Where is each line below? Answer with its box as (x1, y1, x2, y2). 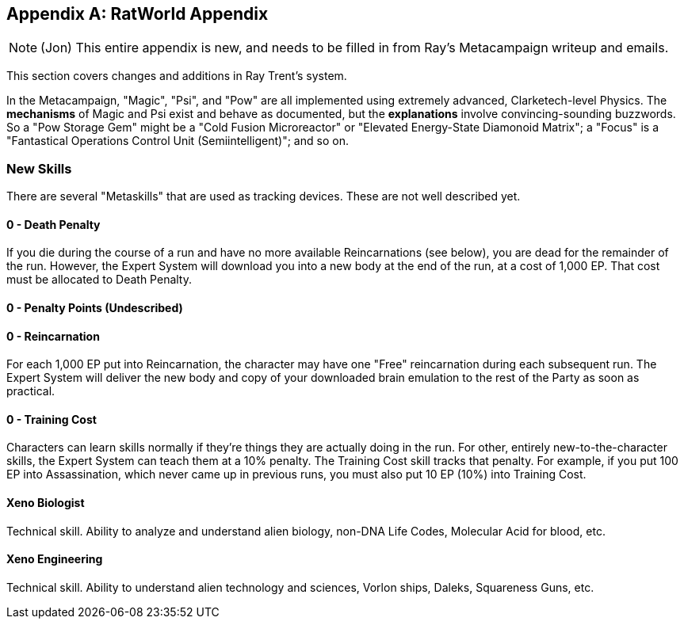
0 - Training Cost (6, 412, 97, 426)
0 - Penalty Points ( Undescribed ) (6, 301, 183, 314)
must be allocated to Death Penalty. (6, 272, 193, 287)
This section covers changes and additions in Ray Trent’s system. (6, 69, 347, 83)
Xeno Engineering (6, 552, 103, 566)
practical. (6, 384, 55, 398)
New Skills (6, 160, 72, 177)
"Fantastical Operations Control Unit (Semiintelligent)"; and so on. (6, 134, 349, 148)
